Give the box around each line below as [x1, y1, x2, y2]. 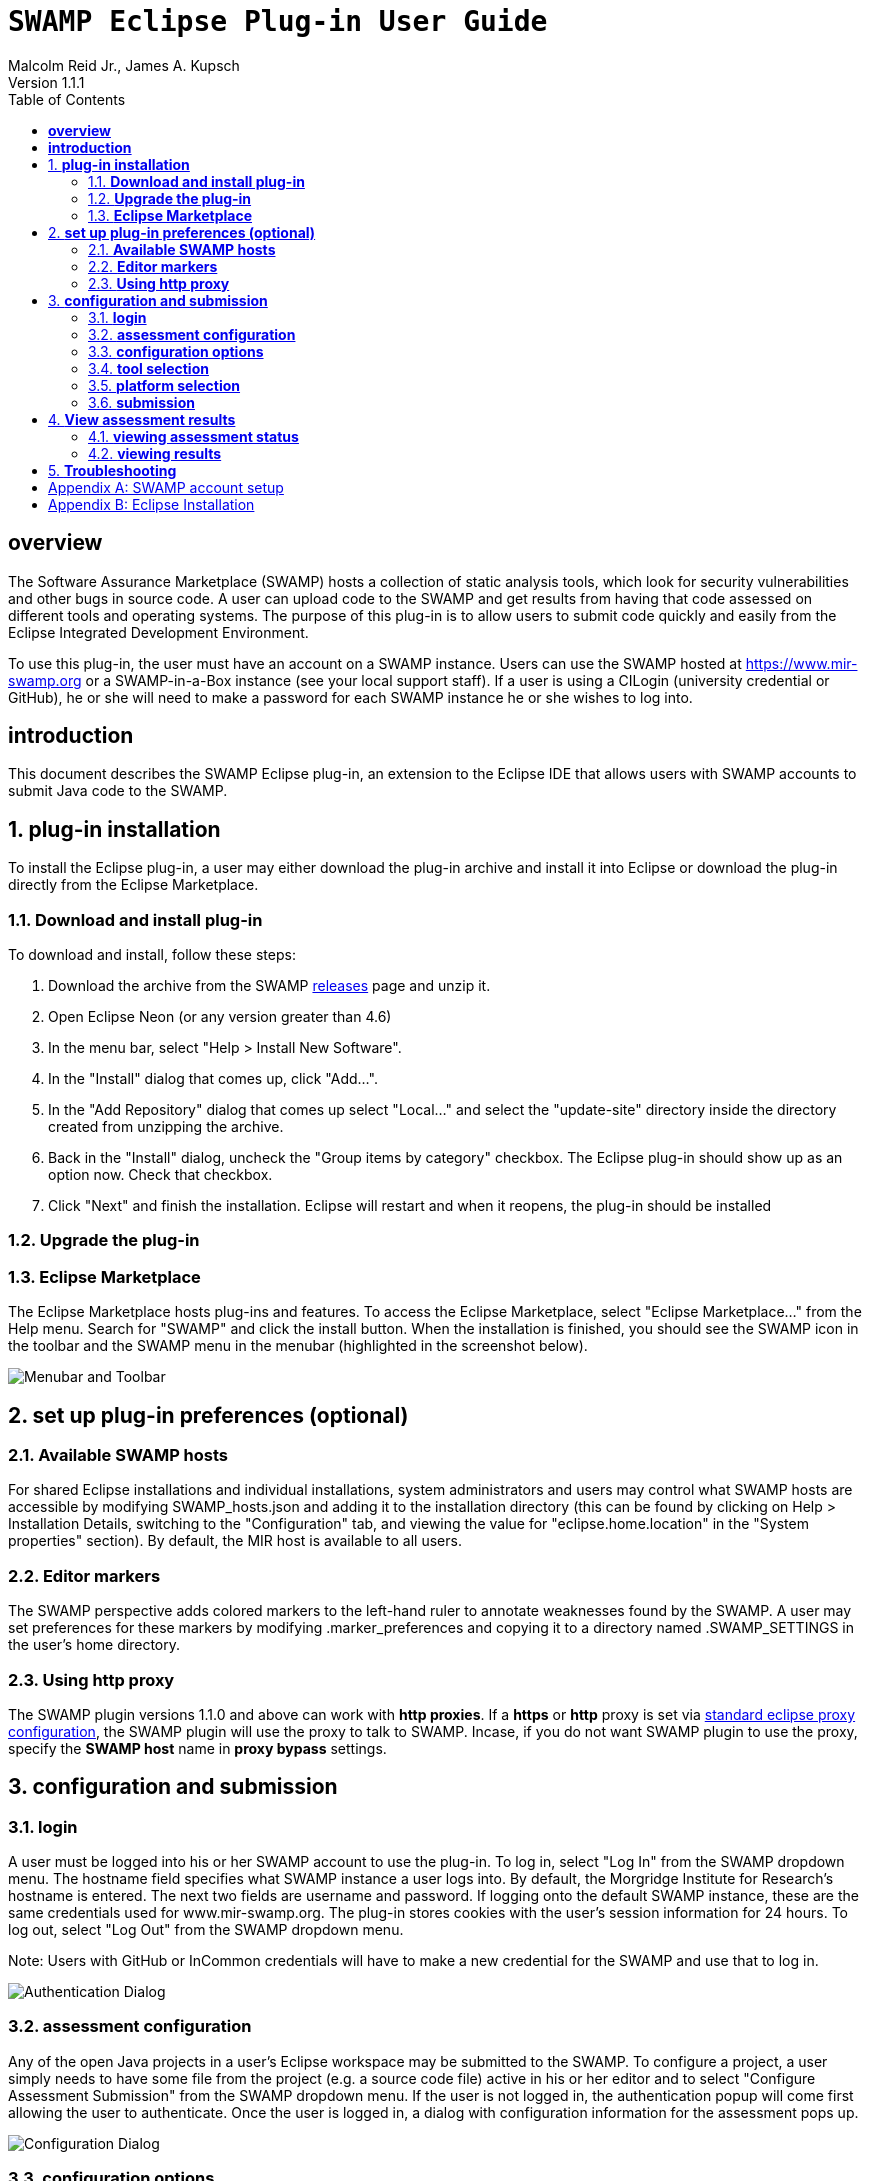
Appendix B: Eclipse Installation [48, 495, 255, 513]
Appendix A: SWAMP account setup [48, 478, 284, 496]
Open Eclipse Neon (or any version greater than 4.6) [48, 1008, 392, 1026]
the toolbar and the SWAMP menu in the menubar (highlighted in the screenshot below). [8, 1337, 588, 1355]
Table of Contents [8, 90, 126, 108]
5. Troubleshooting [48, 461, 177, 479]
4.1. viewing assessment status [88, 427, 299, 445]
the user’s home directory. [8, 1636, 180, 1654]
